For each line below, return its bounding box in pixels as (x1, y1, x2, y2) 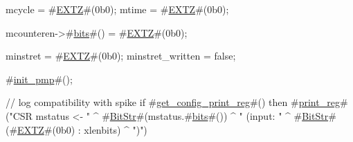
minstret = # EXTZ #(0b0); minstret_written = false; (6, 48, 236, 63)
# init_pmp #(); (6, 71, 73, 86)
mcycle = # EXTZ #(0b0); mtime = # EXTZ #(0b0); (6, 2, 229, 16)
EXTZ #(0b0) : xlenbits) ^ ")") (17, 122, 147, 136)
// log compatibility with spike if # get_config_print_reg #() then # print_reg (6, 95, 340, 109)
